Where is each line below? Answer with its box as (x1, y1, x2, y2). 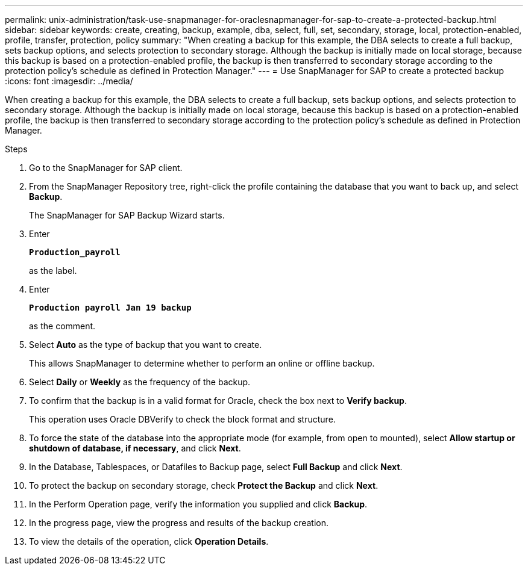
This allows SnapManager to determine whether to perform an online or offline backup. (29, 358, 375, 368)
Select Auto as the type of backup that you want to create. (29, 339, 262, 350)
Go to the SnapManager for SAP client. (29, 163, 183, 173)
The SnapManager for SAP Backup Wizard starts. (29, 210, 225, 220)
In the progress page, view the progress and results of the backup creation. (29, 518, 329, 528)
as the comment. (29, 321, 96, 331)
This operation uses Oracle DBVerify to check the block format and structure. (29, 414, 336, 424)
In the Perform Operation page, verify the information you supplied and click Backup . (29, 499, 368, 509)
